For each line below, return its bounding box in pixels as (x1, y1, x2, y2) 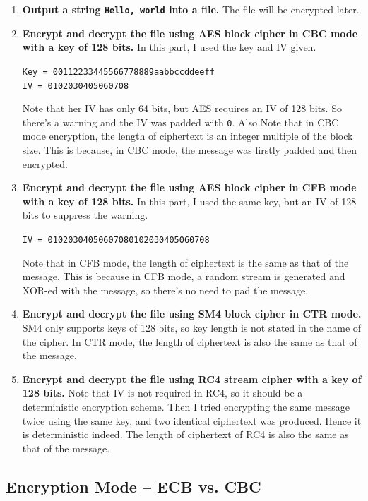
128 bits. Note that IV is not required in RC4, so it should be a (22, 385, 303, 400)
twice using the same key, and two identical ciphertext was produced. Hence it (22, 413, 362, 428)
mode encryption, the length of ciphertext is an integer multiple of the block (22, 128, 353, 143)
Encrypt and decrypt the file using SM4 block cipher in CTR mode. (22, 306, 362, 321)
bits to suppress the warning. (22, 207, 148, 222)
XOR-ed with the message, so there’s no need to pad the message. (22, 282, 309, 297)
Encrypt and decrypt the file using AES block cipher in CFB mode (22, 180, 357, 195)
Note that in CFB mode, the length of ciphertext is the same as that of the (22, 255, 349, 270)
